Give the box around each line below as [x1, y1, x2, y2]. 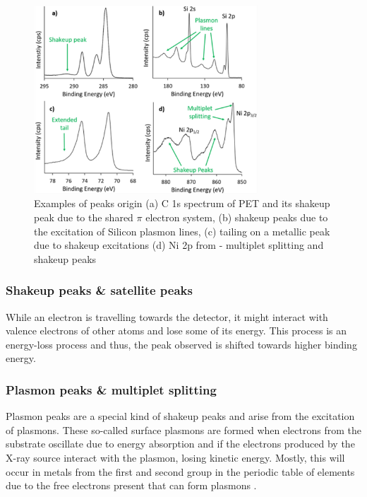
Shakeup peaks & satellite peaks [6, 281, 193, 299]
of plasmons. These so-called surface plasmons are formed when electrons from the [6, 422, 361, 437]
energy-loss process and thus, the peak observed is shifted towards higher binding [6, 337, 357, 351]
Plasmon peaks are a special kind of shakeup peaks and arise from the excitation [6, 409, 355, 423]
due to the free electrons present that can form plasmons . [6, 478, 257, 493]
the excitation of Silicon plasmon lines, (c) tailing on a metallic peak [34, 223, 330, 238]
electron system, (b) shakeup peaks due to [145, 210, 328, 225]
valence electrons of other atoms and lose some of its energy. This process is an [6, 323, 347, 338]
